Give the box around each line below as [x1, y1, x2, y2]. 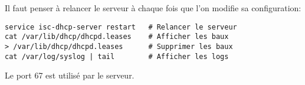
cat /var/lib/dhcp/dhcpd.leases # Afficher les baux [5, 32, 229, 41]
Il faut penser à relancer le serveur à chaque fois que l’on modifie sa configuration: [5, 2, 301, 14]
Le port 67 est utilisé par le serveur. [5, 69, 135, 81]
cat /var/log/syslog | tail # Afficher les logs [5, 52, 229, 61]
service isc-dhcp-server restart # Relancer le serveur [5, 22, 237, 31]
